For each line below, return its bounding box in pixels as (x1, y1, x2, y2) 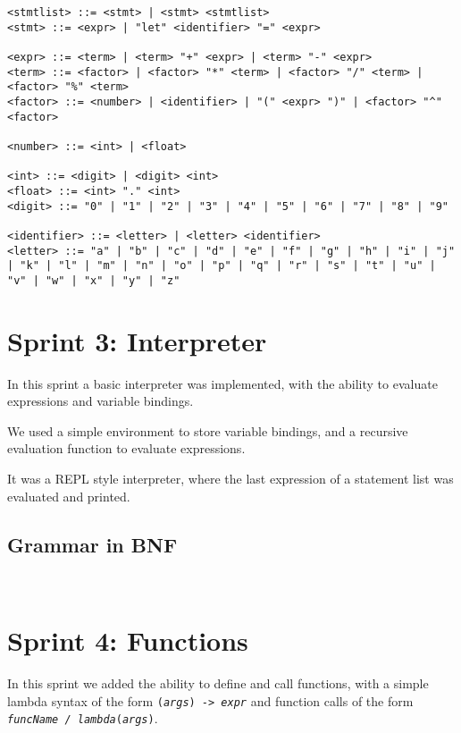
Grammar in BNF (7, 530, 178, 558)
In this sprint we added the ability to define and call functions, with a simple (7, 674, 429, 693)
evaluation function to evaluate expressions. (7, 439, 246, 458)
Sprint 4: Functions (7, 622, 248, 659)
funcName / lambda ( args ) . (7, 709, 158, 728)
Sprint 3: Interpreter (7, 322, 267, 358)
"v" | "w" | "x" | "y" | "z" (7, 274, 180, 287)
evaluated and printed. (7, 486, 130, 505)
